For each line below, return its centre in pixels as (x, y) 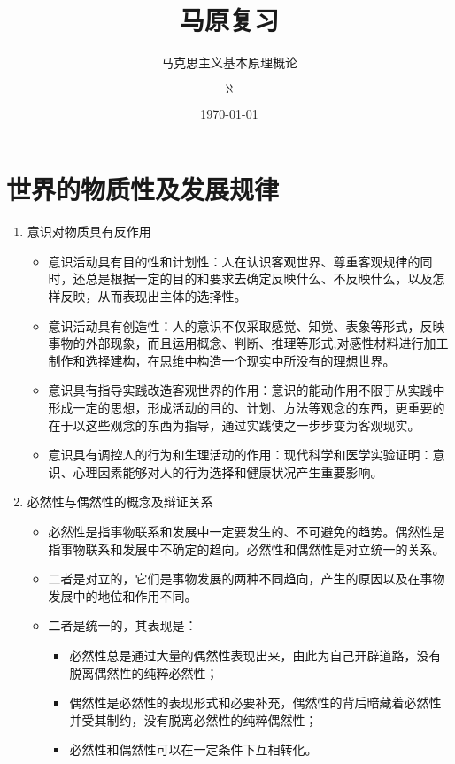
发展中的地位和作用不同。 (123, 595)
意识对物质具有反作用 (89, 232)
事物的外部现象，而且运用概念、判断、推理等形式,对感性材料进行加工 (248, 343)
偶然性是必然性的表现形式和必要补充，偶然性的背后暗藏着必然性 (255, 702)
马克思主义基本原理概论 (229, 62)
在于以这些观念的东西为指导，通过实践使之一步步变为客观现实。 (234, 424)
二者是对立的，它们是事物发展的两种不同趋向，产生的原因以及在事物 (247, 579)
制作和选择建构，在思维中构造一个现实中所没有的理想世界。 (222, 360)
